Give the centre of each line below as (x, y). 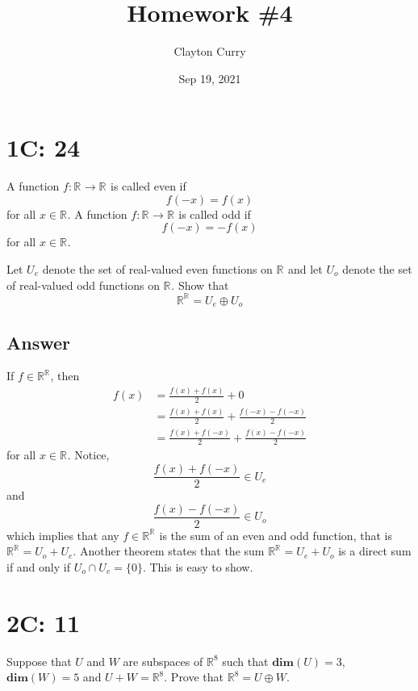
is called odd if (215, 214)
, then (65, 376)
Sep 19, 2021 (210, 78)
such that (245, 661)
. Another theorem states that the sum (169, 551)
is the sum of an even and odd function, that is (276, 535)
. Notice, (88, 455)
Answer (39, 342)
